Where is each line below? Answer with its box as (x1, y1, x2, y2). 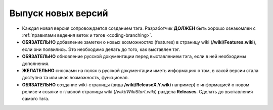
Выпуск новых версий (9, 8, 108, 19)
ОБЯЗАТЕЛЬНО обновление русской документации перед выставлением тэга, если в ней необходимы (22, 53, 246, 60)
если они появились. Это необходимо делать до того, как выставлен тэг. (22, 46, 180, 52)
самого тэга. (22, 96, 50, 102)
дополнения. (22, 61, 50, 67)
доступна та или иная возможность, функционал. (22, 75, 129, 81)
